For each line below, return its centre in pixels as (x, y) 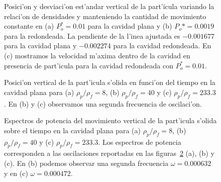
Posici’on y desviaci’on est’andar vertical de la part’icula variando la (109, 6)
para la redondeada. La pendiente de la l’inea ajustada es (92, 35)
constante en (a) (29, 26)
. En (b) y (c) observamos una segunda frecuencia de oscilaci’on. (103, 103)
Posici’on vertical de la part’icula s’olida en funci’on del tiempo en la (110, 82)
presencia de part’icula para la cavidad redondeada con (89, 65)
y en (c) (16, 173)
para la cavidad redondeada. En (162, 46)
